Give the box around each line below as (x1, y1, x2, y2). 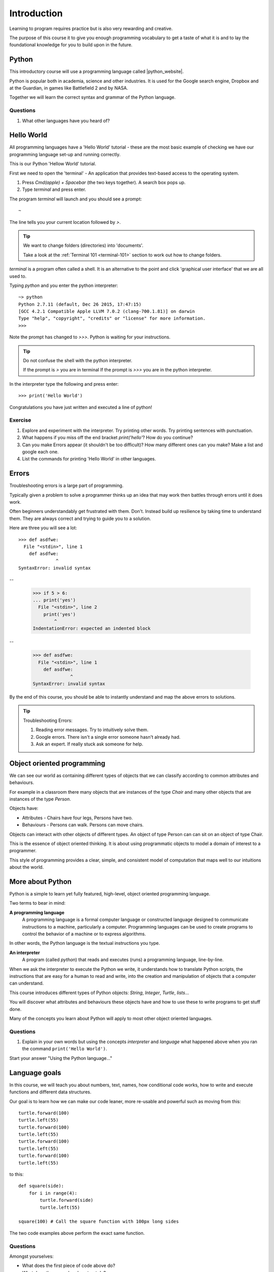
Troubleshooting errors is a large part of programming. (9, 482, 124, 488)
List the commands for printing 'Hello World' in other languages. (22, 456, 156, 462)
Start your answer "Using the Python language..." (9, 1055, 113, 1061)
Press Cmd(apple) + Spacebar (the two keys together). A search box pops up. (22, 180, 186, 186)
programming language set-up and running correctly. (9, 151, 121, 157)
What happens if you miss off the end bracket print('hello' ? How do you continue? (22, 435, 193, 441)
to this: (9, 1171, 24, 1177)
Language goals (9, 1068, 61, 1077)
